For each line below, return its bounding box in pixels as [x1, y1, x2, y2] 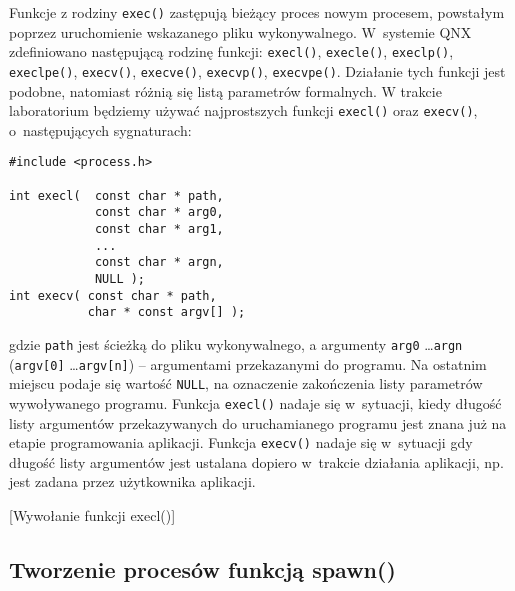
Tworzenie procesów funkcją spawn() [9, 554, 396, 585]
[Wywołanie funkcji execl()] [9, 505, 176, 526]
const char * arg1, [94, 222, 224, 237]
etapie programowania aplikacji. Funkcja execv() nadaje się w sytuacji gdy [9, 432, 473, 453]
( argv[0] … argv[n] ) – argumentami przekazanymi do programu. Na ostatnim [9, 353, 487, 374]
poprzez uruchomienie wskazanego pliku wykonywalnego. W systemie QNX [9, 21, 472, 42]
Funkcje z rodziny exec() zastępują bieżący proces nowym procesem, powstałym [9, 2, 505, 22]
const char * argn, [94, 255, 224, 270]
